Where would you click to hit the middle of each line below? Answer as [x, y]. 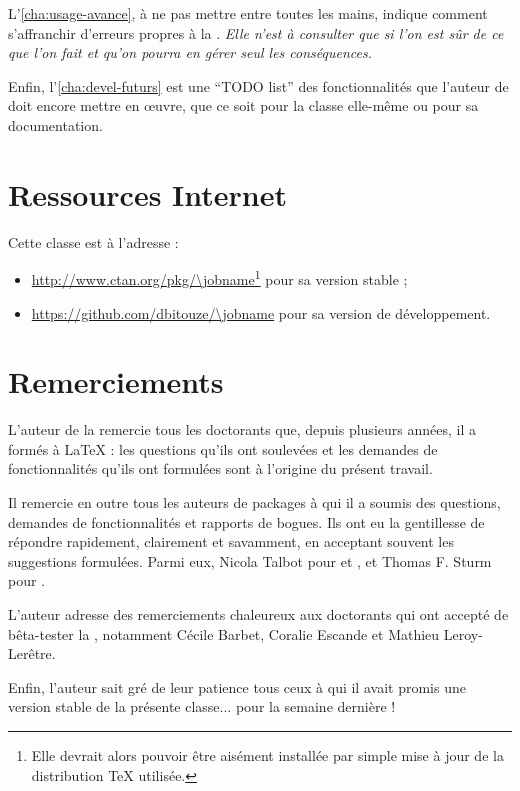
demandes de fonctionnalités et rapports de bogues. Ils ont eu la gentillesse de [246, 521]
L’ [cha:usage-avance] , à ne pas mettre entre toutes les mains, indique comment [248, 13]
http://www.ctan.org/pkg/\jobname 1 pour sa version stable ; [219, 277]
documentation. [55, 124]
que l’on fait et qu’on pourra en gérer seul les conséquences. [190, 52]
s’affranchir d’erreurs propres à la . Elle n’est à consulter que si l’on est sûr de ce [256, 32]
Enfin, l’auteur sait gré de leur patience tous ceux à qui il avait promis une [237, 686]
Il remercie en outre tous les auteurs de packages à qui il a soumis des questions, [254, 502]
